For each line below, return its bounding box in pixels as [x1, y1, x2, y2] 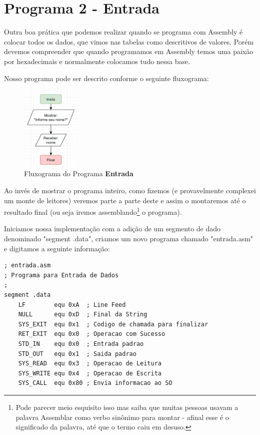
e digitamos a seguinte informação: [4, 243, 110, 253]
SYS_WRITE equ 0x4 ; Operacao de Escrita [18, 369, 161, 377]
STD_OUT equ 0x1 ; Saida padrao [18, 350, 136, 357]
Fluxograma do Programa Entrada [24, 168, 133, 179]
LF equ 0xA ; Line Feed [18, 301, 126, 308]
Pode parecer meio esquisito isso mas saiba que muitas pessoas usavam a [15, 401, 238, 412]
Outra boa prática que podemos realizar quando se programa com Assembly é [4, 27, 243, 37]
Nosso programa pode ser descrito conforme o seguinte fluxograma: [4, 73, 209, 83]
